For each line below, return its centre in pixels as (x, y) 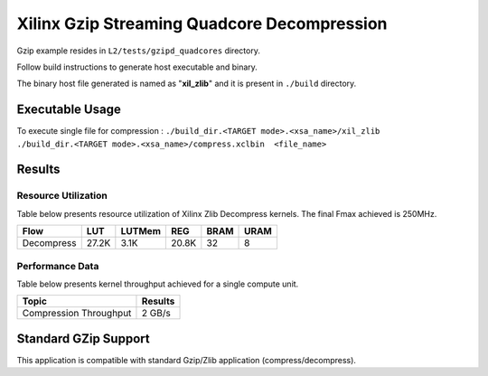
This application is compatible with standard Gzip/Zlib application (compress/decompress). (187, 360)
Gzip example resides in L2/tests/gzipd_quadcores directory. (139, 51)
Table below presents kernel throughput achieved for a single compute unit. (158, 284)
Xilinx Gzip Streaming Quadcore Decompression (202, 23)
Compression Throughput (77, 314)
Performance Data (58, 266)
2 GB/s (156, 314)
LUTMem (141, 231)
